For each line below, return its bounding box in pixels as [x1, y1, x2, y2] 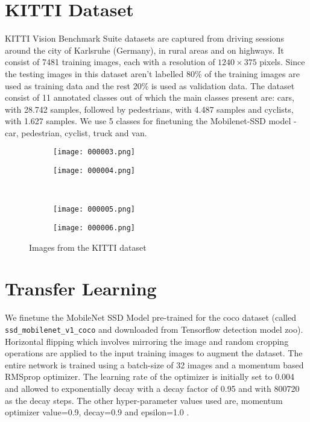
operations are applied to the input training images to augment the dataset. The [5, 347, 303, 359]
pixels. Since [259, 55, 305, 68]
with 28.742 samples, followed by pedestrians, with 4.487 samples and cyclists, [5, 102, 294, 115]
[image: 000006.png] [53, 224, 136, 233]
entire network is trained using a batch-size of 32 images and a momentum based [5, 358, 304, 371]
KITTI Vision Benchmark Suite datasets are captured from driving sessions [5, 32, 284, 45]
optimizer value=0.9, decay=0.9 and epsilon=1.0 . [5, 406, 189, 418]
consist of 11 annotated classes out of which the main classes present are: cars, [5, 91, 294, 104]
